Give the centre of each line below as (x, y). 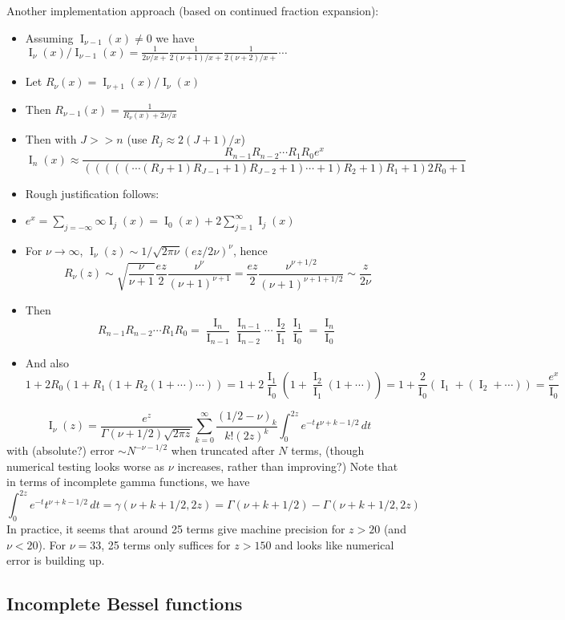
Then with (51, 138)
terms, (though (328, 450)
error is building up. (56, 560)
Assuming (49, 37)
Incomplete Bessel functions (125, 604)
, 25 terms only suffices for (166, 544)
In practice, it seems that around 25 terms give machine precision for (176, 529)
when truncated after (223, 450)
